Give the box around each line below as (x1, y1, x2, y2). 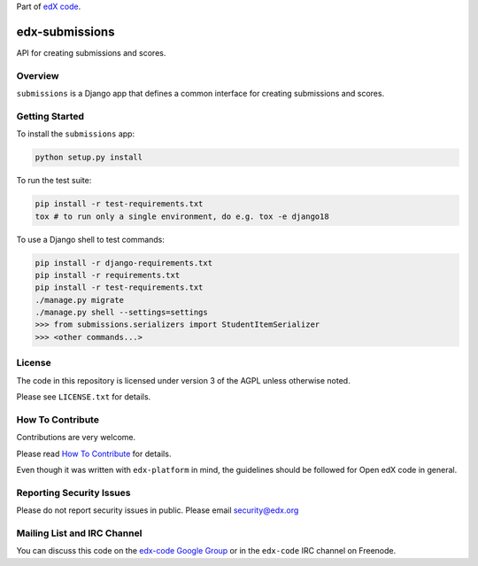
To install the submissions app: (16, 128, 135, 139)
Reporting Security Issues (16, 486, 131, 499)
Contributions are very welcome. (16, 432, 136, 443)
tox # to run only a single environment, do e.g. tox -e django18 (35, 211, 329, 221)
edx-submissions (16, 24, 115, 39)
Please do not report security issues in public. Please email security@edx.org (16, 505, 299, 516)
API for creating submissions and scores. (16, 47, 166, 58)
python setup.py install (35, 152, 143, 163)
